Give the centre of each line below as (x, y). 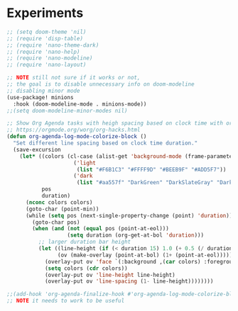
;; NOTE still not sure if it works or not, (74, 78)
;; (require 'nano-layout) (47, 65)
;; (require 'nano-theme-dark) (53, 45)
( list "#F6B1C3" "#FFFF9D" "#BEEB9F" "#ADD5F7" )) (151, 169)
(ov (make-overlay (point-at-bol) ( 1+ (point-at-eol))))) (145, 255)
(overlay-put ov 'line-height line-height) (110, 275)
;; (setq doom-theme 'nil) (47, 32)
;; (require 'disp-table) (45, 38)
